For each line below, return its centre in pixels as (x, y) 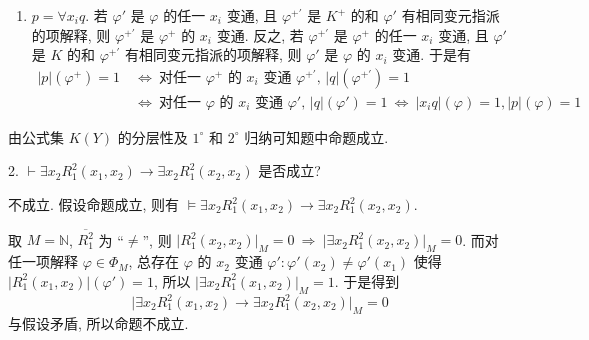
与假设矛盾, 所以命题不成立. (98, 322)
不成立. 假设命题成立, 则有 (94, 204)
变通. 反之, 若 (260, 34)
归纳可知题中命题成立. (316, 136)
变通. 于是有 (431, 54)
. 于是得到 (367, 280)
